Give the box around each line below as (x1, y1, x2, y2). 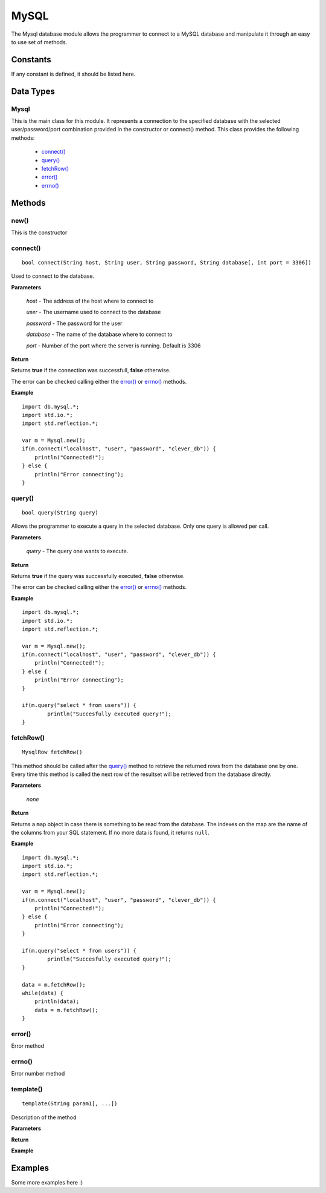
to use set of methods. (11, 38, 68, 45)
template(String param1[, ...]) (22, 1100, 118, 1107)
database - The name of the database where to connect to (26, 330, 173, 338)
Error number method (11, 1070, 65, 1077)
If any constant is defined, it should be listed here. (11, 70, 136, 77)
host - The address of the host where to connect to (26, 297, 154, 305)
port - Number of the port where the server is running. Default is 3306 (26, 342, 201, 349)
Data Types (11, 86, 56, 96)
